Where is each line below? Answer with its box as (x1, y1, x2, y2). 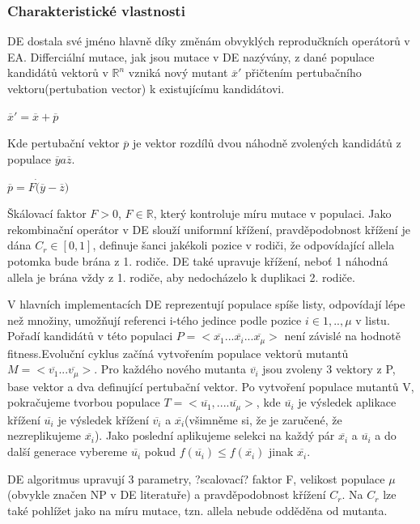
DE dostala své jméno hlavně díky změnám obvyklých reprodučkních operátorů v (7, 32, 410, 49)
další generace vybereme (7, 443, 128, 460)
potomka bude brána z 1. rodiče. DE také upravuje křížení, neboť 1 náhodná (7, 252, 388, 269)
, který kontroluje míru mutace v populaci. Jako (153, 205, 392, 222)
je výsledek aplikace (298, 394, 397, 411)
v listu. (355, 311, 390, 328)
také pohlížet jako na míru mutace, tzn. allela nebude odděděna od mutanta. (7, 501, 388, 518)
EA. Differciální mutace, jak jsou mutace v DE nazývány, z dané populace (7, 48, 375, 65)
